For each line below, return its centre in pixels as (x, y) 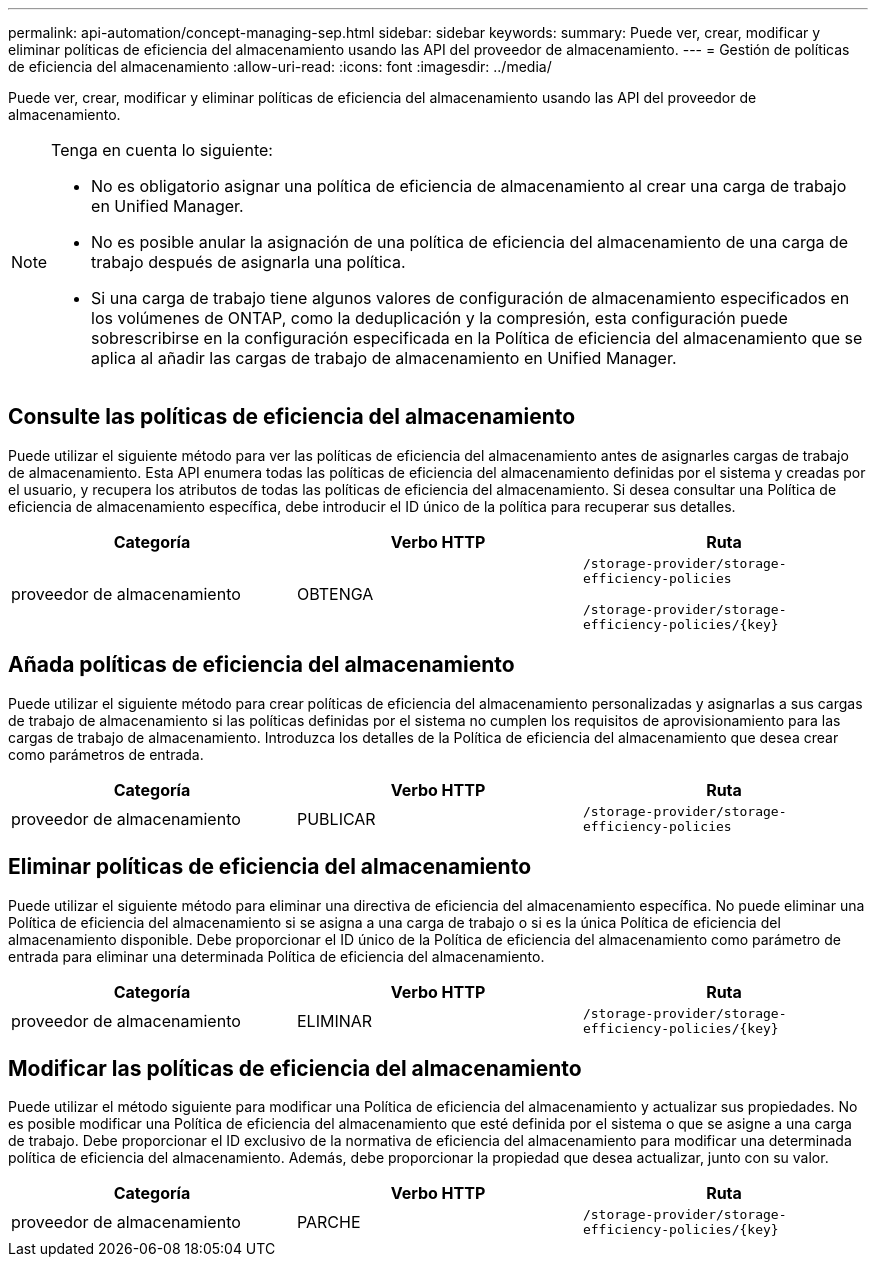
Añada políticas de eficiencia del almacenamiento (261, 665)
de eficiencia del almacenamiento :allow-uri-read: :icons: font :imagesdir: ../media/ (280, 66)
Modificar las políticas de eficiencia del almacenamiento (295, 1068)
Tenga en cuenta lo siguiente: (162, 150)
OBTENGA (335, 593)
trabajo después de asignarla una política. (248, 262)
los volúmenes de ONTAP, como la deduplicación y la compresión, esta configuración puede (439, 318)
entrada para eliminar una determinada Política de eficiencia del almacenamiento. (276, 956)
